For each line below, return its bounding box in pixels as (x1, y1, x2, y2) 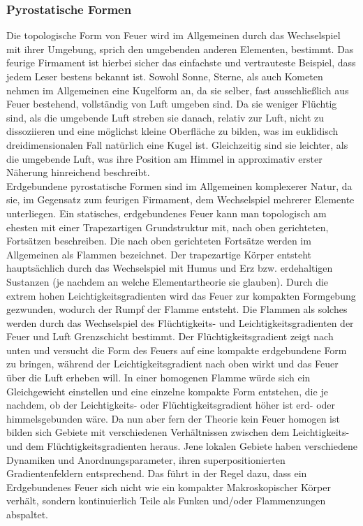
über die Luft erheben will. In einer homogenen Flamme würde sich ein (6, 370, 311, 385)
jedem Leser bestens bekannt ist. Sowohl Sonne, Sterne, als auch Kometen (6, 69, 323, 83)
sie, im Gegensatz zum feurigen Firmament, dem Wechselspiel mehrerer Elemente (6, 192, 355, 207)
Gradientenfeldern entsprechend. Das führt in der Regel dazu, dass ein (6, 466, 307, 481)
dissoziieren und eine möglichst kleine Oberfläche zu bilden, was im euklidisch (6, 124, 339, 138)
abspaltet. (6, 507, 48, 521)
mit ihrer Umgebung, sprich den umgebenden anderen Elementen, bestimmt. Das (6, 41, 354, 56)
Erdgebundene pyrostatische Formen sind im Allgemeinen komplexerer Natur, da (6, 178, 353, 193)
